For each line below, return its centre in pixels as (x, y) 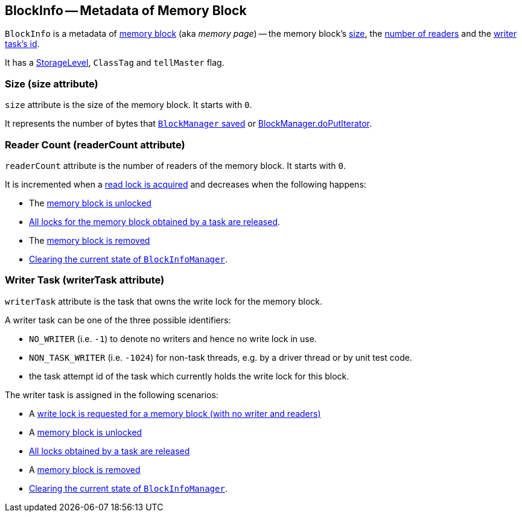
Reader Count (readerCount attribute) (95, 144)
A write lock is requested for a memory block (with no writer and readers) (175, 413)
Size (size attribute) (52, 84)
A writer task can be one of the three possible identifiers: (118, 320)
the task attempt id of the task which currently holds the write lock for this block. (189, 376)
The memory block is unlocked (90, 203)
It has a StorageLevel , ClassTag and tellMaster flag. (115, 63)
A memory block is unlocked (86, 432)
